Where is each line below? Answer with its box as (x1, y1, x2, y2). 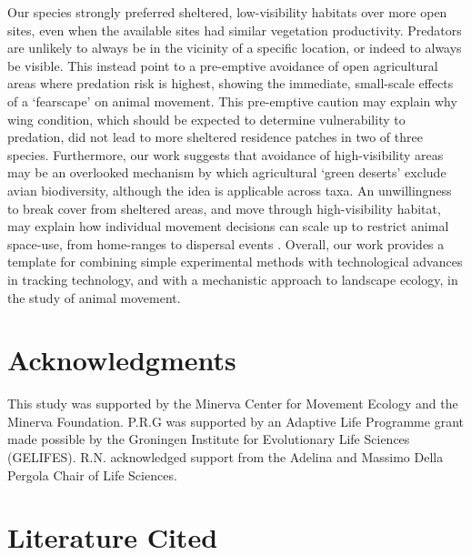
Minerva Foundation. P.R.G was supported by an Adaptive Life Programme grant (7, 411, 464, 430)
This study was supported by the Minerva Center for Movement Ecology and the (7, 394, 458, 413)
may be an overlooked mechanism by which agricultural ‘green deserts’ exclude (7, 163, 446, 182)
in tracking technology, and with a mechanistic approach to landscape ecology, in (7, 269, 458, 288)
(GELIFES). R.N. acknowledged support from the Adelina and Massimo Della (7, 448, 444, 466)
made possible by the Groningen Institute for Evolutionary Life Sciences (7, 429, 410, 449)
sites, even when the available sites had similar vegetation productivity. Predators (7, 20, 462, 39)
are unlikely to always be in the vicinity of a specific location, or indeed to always (7, 38, 462, 57)
